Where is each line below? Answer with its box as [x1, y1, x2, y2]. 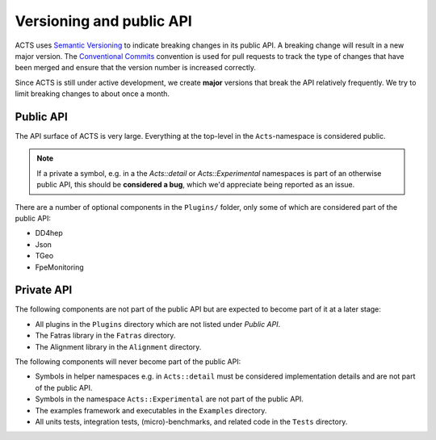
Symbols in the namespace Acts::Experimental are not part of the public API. [35, 394, 304, 404]
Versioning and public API [15, 12, 193, 30]
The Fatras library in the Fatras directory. [35, 331, 176, 341]
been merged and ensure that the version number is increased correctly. [15, 63, 257, 73]
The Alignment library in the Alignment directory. [35, 342, 202, 351]
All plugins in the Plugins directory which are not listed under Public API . [35, 319, 281, 329]
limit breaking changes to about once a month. [15, 89, 170, 98]
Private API [15, 283, 73, 297]
